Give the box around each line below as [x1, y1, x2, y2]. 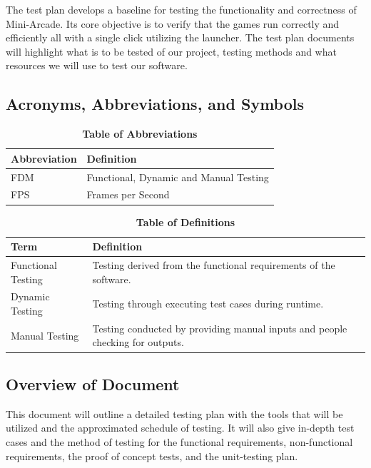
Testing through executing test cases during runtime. [92, 296, 324, 311]
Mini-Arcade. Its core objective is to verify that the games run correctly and [6, 16, 340, 31]
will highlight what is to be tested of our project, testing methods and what [6, 44, 337, 58]
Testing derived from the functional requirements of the [92, 257, 335, 272]
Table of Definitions [136, 214, 235, 229]
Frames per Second [86, 187, 170, 202]
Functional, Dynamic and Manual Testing [86, 169, 269, 184]
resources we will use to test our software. [6, 58, 188, 73]
